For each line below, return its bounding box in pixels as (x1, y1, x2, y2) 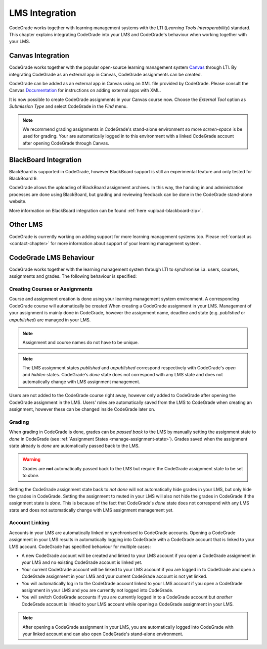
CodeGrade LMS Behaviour (9, 253, 95, 262)
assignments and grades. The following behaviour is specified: (9, 273, 137, 279)
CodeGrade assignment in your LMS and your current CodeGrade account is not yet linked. (21, 573, 208, 579)
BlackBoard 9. (9, 176, 38, 182)
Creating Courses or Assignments (9, 285, 93, 292)
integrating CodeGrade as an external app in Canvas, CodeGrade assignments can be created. (9, 71, 202, 77)
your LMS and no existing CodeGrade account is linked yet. (21, 559, 143, 565)
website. (9, 199, 27, 204)
